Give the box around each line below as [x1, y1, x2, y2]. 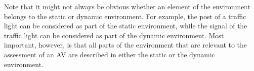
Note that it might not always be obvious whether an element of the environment [4, 1, 251, 11]
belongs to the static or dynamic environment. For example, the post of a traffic [4, 11, 246, 21]
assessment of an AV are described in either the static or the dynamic [4, 49, 215, 59]
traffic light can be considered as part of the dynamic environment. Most [4, 30, 224, 40]
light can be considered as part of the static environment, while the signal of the [4, 21, 247, 31]
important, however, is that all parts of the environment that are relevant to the [4, 40, 247, 50]
